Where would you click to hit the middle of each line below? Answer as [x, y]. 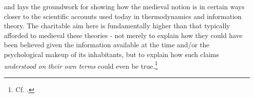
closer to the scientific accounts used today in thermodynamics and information [123, 16]
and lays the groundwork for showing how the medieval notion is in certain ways [124, 6]
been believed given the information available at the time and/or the [107, 45]
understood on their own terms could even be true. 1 [81, 65]
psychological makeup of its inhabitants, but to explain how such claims [112, 54]
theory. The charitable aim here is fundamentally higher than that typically [117, 26]
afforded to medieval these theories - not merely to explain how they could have [123, 35]
